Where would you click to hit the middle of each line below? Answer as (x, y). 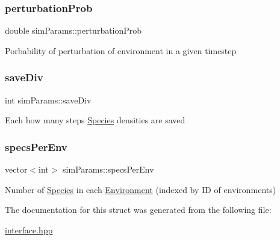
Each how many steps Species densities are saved (95, 120)
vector (16, 169)
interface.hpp (29, 229)
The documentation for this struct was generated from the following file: (138, 210)
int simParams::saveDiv (48, 100)
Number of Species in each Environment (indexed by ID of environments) (141, 189)
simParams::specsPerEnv (108, 169)
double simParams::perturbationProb (73, 30)
